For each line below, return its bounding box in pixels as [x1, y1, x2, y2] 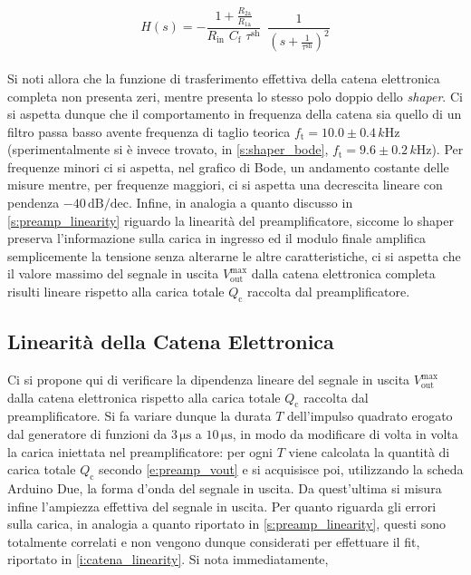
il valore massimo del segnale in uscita [7, 264, 219, 283]
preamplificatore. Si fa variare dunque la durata [7, 406, 272, 425]
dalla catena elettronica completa [251, 264, 436, 283]
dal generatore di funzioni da [7, 424, 168, 443]
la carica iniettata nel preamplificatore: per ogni [7, 442, 274, 461]
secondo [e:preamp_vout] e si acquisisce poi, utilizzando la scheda [99, 460, 464, 479]
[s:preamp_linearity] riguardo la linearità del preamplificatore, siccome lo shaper [7, 210, 454, 229]
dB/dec [88, 198, 129, 211]
